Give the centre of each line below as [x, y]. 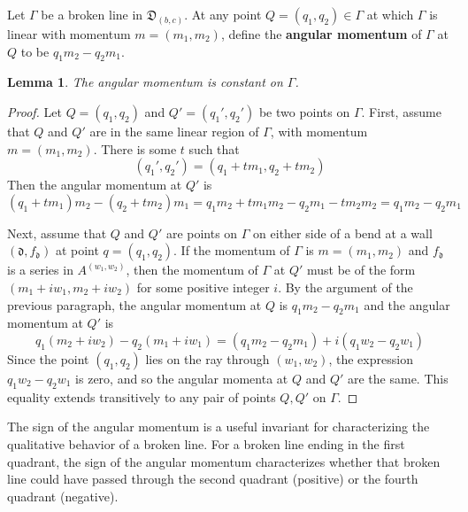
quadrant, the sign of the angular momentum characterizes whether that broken [224, 461]
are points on [202, 233]
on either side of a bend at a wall [343, 233]
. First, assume [401, 111]
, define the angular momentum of [321, 34]
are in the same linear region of [174, 131]
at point [77, 250]
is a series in [40, 270]
